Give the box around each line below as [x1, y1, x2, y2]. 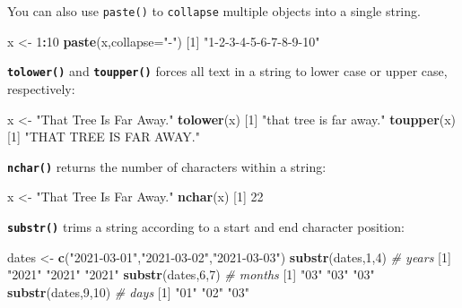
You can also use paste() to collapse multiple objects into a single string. [7, 2, 421, 20]
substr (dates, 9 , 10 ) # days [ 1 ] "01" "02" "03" [7, 282, 250, 301]
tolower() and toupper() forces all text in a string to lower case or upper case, [7, 62, 448, 81]
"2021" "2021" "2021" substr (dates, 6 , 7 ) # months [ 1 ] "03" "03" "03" [7, 265, 375, 284]
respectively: [7, 79, 75, 98]
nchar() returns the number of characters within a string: [7, 157, 327, 175]
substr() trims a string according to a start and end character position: [7, 217, 405, 235]
